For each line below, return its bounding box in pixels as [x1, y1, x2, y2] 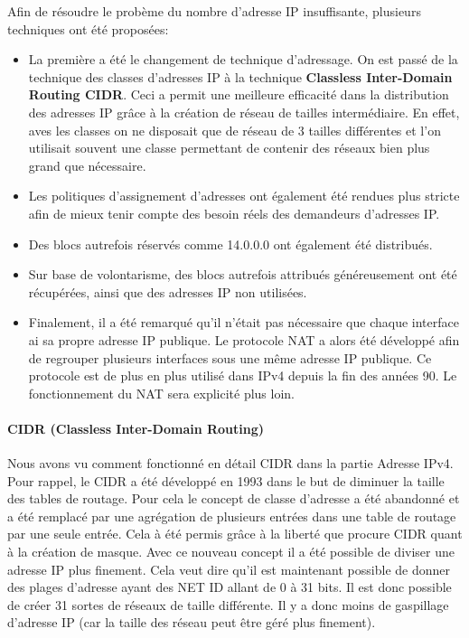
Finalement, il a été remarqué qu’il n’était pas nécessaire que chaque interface [28, 313, 459, 332]
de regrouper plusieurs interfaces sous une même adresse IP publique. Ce [28, 348, 432, 367]
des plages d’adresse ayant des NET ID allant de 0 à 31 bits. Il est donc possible [7, 577, 452, 596]
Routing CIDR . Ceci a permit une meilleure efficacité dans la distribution [28, 85, 449, 104]
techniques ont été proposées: [7, 19, 169, 38]
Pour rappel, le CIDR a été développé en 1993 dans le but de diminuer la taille [7, 471, 445, 490]
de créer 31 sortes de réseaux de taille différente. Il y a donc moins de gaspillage [7, 595, 449, 614]
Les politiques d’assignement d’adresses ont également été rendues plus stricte [28, 186, 460, 205]
